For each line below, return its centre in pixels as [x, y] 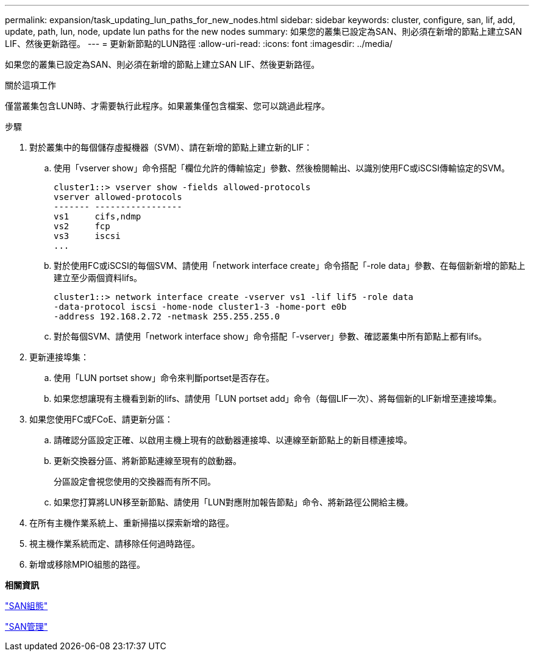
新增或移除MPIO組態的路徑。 [87, 564]
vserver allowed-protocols [118, 197]
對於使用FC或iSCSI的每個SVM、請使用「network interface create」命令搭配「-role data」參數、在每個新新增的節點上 [290, 266]
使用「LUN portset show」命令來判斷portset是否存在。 [164, 378]
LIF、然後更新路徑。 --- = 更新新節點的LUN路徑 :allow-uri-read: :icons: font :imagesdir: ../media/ [199, 44]
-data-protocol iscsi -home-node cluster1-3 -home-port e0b [200, 307]
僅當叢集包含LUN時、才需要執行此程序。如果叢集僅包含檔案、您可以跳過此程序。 [167, 106]
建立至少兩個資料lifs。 [98, 278]
